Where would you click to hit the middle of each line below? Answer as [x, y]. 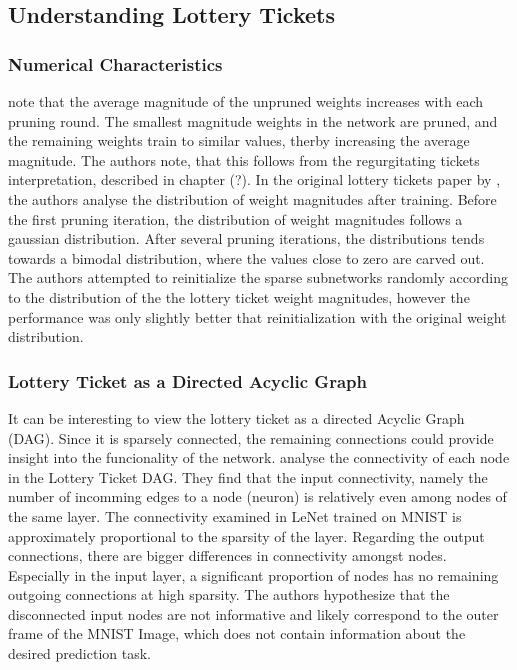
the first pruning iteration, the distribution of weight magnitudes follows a [235, 218]
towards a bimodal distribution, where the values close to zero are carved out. [246, 257]
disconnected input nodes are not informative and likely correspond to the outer [253, 613]
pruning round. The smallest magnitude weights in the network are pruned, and [253, 120]
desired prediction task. [79, 653]
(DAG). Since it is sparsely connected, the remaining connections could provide [251, 437]
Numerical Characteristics [115, 63]
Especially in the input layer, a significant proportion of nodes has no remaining [253, 574]
